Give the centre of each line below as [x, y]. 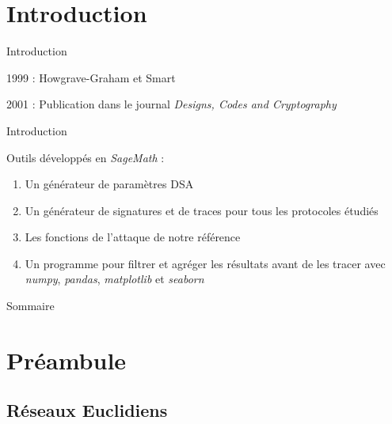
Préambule [67, 360]
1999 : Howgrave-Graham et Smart [91, 77]
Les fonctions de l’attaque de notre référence [133, 237]
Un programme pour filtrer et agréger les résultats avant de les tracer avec [205, 263]
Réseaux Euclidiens [87, 410]
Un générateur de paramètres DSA [109, 184]
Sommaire [30, 306]
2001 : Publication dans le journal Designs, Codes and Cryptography [171, 104]
